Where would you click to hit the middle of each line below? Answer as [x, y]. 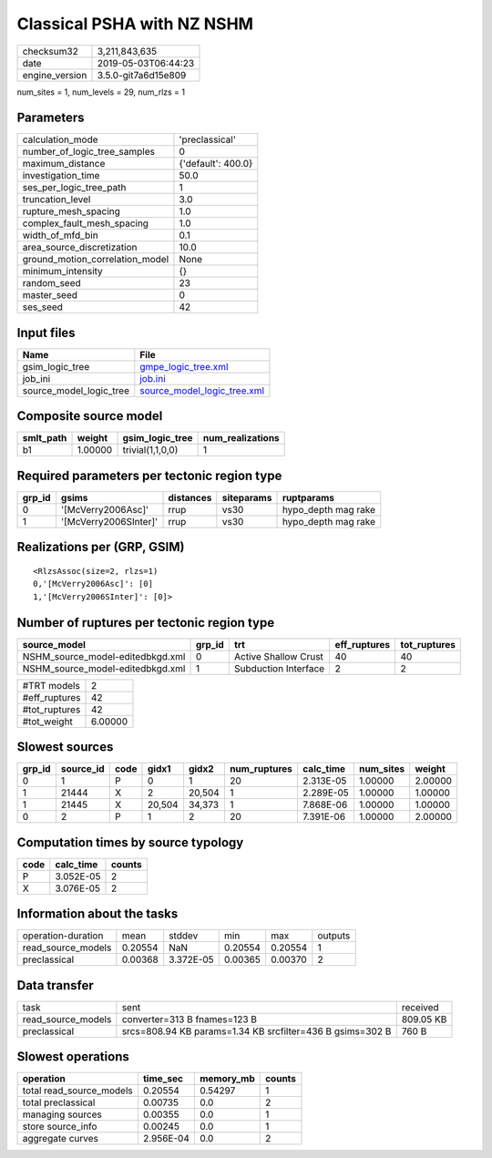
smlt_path [45, 438]
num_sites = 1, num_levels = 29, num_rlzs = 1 [101, 92]
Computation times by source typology [130, 842]
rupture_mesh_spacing [71, 211]
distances [190, 498]
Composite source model [90, 416]
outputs [334, 936]
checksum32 [51, 51]
